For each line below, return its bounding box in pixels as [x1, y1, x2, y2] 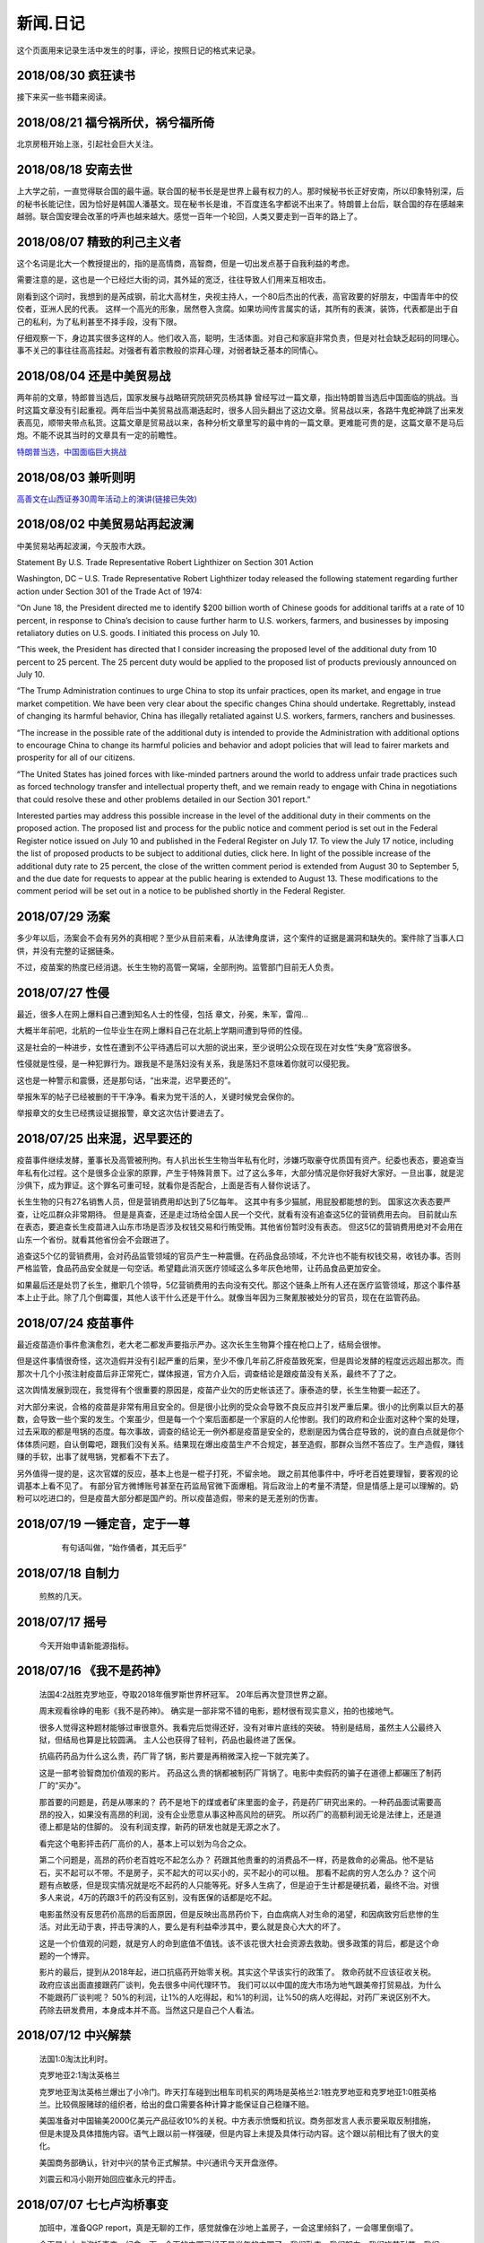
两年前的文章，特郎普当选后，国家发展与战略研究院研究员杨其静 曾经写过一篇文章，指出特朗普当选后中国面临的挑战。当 [16, 392, 459, 403]
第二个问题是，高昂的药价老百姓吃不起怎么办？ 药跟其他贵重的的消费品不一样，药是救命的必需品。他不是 [39, 1855, 426, 1865]
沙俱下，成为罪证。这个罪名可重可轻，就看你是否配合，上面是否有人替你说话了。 [16, 1180, 315, 1191]
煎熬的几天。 [39, 1591, 87, 1602]
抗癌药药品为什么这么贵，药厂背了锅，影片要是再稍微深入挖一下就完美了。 [39, 1750, 314, 1762]
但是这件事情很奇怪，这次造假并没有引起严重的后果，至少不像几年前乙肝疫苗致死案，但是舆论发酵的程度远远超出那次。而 [16, 1356, 464, 1366]
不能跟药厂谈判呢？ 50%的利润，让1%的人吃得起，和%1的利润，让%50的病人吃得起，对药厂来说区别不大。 [39, 1992, 436, 2003]
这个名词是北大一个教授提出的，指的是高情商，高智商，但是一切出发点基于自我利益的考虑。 [16, 257, 354, 268]
